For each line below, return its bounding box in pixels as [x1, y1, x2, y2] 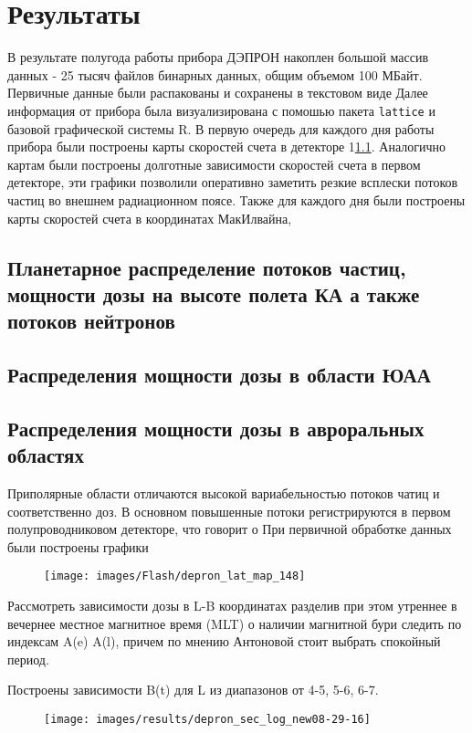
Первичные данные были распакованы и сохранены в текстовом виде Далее [7, 83, 428, 102]
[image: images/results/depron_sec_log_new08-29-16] [44, 713, 371, 727]
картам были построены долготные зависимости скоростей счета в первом [7, 154, 421, 173]
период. [7, 649, 49, 668]
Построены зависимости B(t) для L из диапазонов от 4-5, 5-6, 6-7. [7, 680, 379, 699]
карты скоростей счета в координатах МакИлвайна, [7, 208, 292, 227]
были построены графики [7, 537, 149, 556]
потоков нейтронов [7, 307, 175, 335]
